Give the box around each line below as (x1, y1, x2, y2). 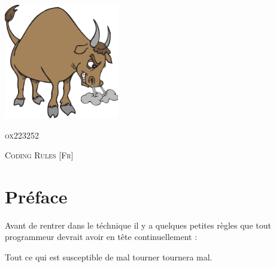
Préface (5, 184, 68, 208)
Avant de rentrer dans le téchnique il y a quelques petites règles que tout (5, 218, 271, 231)
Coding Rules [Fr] (5, 149, 74, 161)
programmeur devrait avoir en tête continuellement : (5, 230, 198, 243)
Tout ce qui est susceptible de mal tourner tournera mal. (5, 251, 213, 263)
